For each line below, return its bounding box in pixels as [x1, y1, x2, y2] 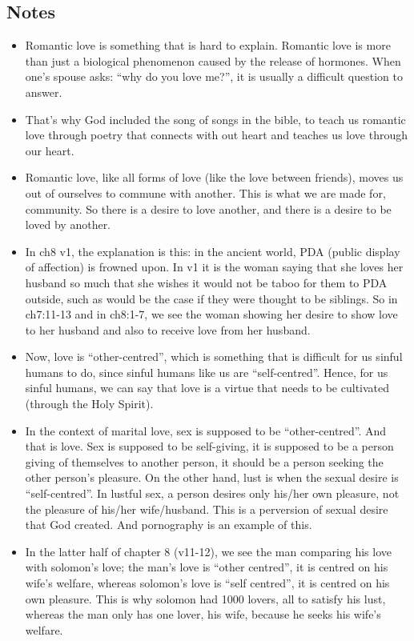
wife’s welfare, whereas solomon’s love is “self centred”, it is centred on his [25, 575, 390, 591]
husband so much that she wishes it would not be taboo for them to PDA [25, 274, 388, 290]
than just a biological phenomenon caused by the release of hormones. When [25, 52, 401, 69]
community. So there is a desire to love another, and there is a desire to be [25, 200, 392, 217]
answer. [25, 83, 62, 100]
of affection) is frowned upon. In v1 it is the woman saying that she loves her [25, 258, 404, 275]
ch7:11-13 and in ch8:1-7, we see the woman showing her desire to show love [25, 306, 398, 323]
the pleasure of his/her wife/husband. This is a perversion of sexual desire [25, 500, 388, 517]
